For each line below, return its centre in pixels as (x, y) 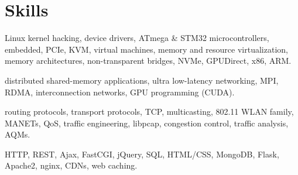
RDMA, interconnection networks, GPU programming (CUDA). (120, 92)
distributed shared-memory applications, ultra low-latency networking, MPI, (142, 80)
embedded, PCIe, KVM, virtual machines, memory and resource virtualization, (146, 49)
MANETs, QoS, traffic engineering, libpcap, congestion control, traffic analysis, (147, 123)
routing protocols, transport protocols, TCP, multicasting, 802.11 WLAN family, (149, 111)
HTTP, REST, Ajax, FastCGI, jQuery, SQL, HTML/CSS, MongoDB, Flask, (142, 154)
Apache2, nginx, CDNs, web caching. (71, 165)
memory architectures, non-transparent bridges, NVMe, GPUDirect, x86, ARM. (148, 61)
